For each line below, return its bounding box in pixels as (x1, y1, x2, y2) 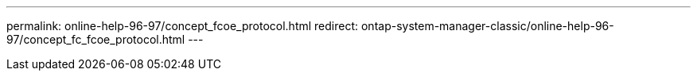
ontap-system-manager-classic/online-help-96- (360, 19, 614, 33)
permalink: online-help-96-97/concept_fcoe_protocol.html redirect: (6, 19, 359, 33)
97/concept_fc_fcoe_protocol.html (6, 33, 185, 46)
